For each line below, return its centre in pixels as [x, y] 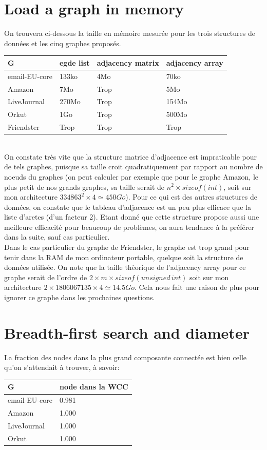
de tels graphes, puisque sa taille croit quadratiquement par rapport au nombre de [133, 167]
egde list [74, 62]
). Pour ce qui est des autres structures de [191, 197]
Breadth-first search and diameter [127, 332]
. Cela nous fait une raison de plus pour [197, 287]
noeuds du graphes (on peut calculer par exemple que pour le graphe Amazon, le [131, 176]
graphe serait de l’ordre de [46, 277]
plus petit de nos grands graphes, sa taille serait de [84, 187]
